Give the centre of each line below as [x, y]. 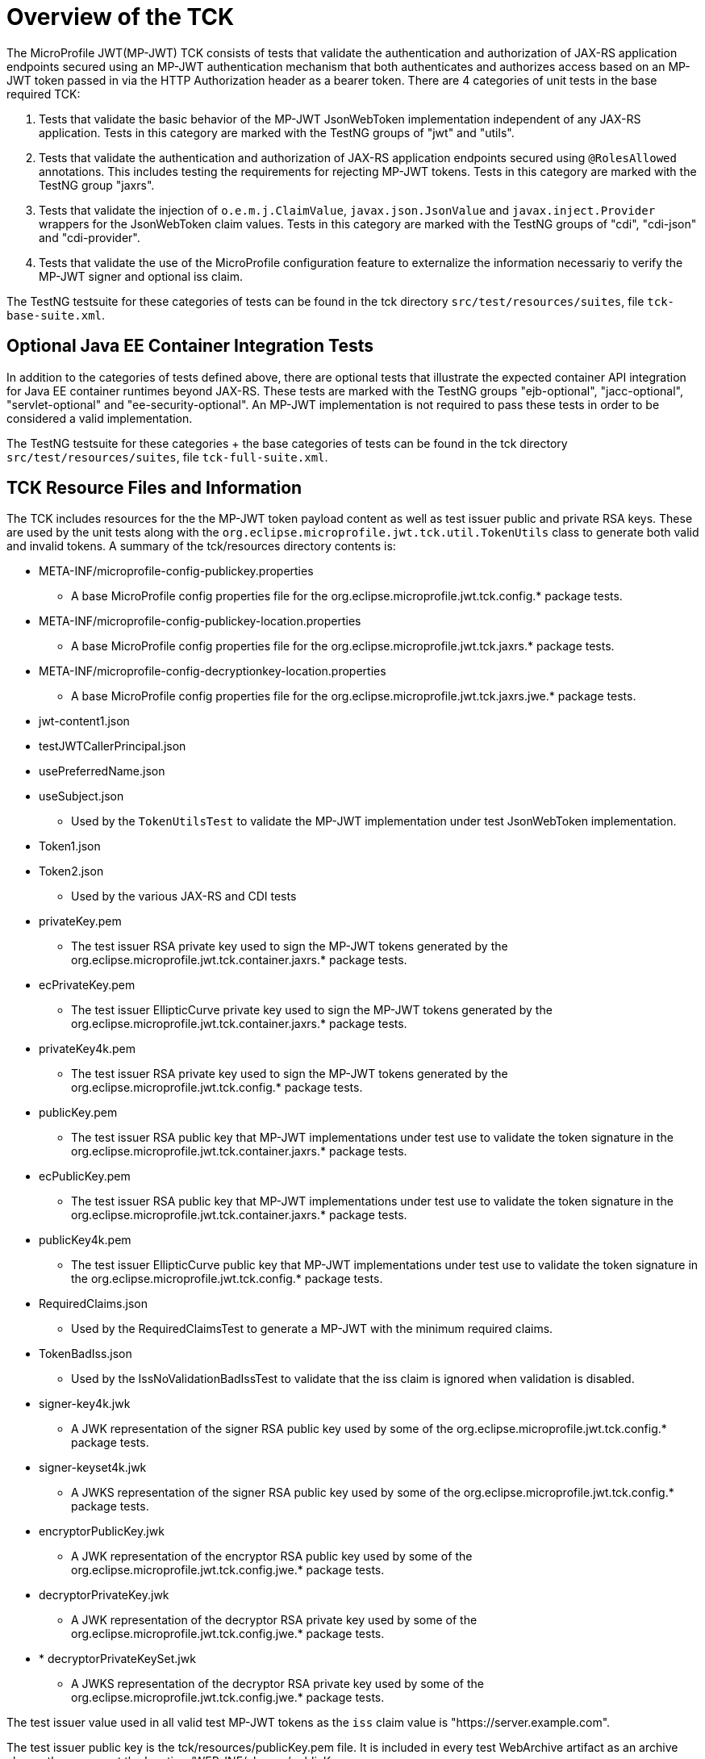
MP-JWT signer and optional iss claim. [141, 276]
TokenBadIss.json [86, 1354]
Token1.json [70, 846]
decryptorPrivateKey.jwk [104, 1595]
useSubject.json [81, 796]
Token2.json [71, 871]
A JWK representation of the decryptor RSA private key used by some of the [274, 1620]
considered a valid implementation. [100, 418]
